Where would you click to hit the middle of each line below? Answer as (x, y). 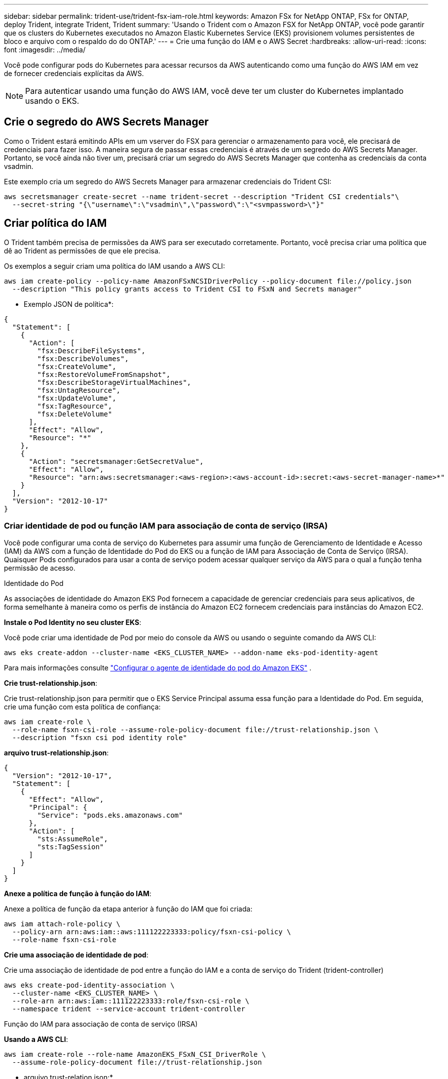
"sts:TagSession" (71, 847)
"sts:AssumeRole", (73, 839)
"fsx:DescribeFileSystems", (91, 351)
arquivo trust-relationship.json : (56, 753)
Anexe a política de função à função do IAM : (78, 894)
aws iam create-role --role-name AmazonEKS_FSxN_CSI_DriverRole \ (135, 1055)
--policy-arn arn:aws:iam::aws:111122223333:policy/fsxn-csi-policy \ (151, 932)
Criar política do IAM (56, 223)
